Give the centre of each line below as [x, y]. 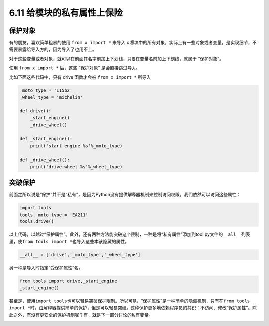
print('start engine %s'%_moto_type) [76, 146]
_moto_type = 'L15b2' [46, 90]
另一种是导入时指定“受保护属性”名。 [46, 268]
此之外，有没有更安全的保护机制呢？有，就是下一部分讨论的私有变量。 [81, 315]
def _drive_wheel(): [45, 160]
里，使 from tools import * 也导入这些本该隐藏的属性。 [69, 241]
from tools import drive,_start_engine [68, 281]
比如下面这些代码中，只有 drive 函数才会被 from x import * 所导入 [80, 77]
